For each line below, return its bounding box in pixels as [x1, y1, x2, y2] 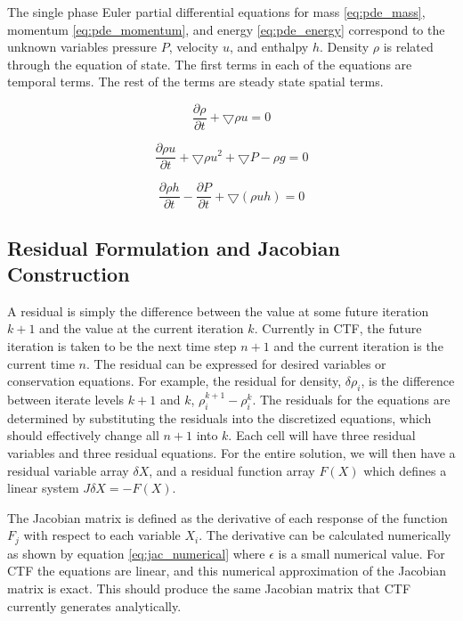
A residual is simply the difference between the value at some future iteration [7, 301, 429, 320]
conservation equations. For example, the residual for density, [7, 372, 342, 390]
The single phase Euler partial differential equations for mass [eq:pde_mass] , [7, 3, 426, 20]
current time [7, 354, 75, 372]
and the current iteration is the [273, 336, 443, 355]
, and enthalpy [229, 37, 309, 56]
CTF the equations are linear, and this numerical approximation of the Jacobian [7, 561, 447, 580]
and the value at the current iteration [39, 319, 244, 338]
